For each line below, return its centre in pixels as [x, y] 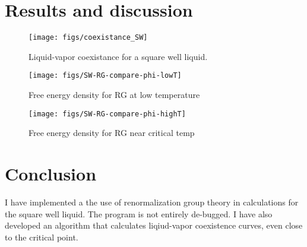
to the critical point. [42, 237]
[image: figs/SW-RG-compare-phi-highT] [107, 114]
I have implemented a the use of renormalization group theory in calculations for [152, 202]
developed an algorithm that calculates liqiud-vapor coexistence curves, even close [154, 225]
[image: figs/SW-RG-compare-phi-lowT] [105, 76]
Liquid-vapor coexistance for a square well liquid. [118, 56]
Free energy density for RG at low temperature [114, 95]
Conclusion [51, 174]
